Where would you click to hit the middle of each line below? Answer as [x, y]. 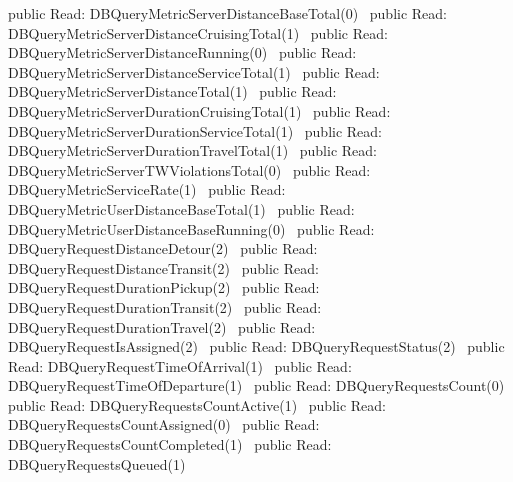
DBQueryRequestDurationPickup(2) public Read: [164, 287]
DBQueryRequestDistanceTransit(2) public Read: [163, 267]
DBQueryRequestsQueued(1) [97, 463]
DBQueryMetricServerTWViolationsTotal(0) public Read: [189, 169]
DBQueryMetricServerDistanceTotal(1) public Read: [172, 91]
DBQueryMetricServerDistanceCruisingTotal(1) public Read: [198, 32]
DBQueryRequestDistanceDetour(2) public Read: [163, 248]
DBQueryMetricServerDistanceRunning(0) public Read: [182, 52]
